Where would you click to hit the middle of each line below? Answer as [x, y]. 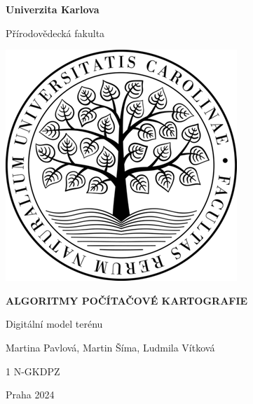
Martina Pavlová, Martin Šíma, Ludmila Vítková [110, 347]
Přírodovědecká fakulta [55, 33]
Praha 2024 [30, 395]
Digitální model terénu [54, 324]
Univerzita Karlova [53, 9]
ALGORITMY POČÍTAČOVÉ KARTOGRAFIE [127, 300]
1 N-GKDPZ [33, 371]
